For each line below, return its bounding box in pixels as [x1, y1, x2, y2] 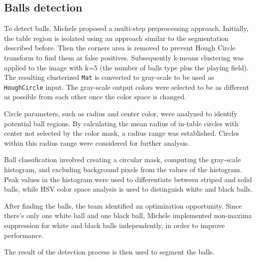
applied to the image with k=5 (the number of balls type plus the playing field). [4, 62, 249, 72]
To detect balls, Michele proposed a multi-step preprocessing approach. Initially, [4, 23, 249, 33]
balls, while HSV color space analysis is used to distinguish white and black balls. [4, 184, 253, 194]
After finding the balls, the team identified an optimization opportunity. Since [4, 200, 242, 211]
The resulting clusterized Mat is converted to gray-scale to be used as [4, 72, 214, 82]
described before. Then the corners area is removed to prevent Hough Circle [4, 42, 236, 53]
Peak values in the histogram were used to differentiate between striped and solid [4, 174, 252, 184]
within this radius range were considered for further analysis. [4, 137, 190, 148]
